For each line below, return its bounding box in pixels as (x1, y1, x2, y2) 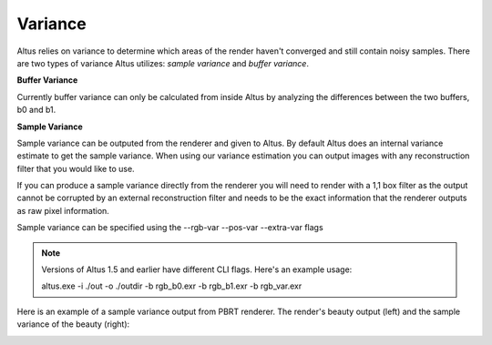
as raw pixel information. (16, 205, 109, 216)
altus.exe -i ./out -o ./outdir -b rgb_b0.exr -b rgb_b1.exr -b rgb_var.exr (41, 280, 302, 291)
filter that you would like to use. (16, 163, 136, 174)
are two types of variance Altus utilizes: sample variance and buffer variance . (16, 57, 310, 68)
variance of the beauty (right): (16, 319, 130, 330)
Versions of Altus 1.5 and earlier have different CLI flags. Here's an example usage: (41, 264, 353, 275)
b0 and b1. (16, 105, 56, 116)
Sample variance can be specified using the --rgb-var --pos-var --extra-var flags (16, 222, 323, 233)
